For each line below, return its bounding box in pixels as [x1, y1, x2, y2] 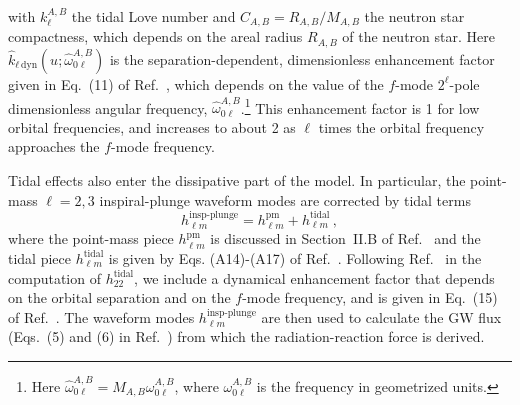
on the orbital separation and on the [8, 287, 231, 308]
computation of [8, 267, 101, 288]
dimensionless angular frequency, [8, 97, 208, 118]
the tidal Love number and [71, 6, 236, 26]
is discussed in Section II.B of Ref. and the [210, 228, 481, 249]
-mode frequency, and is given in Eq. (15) [242, 287, 498, 308]
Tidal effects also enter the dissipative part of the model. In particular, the [8, 169, 466, 190]
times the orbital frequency [318, 116, 485, 137]
